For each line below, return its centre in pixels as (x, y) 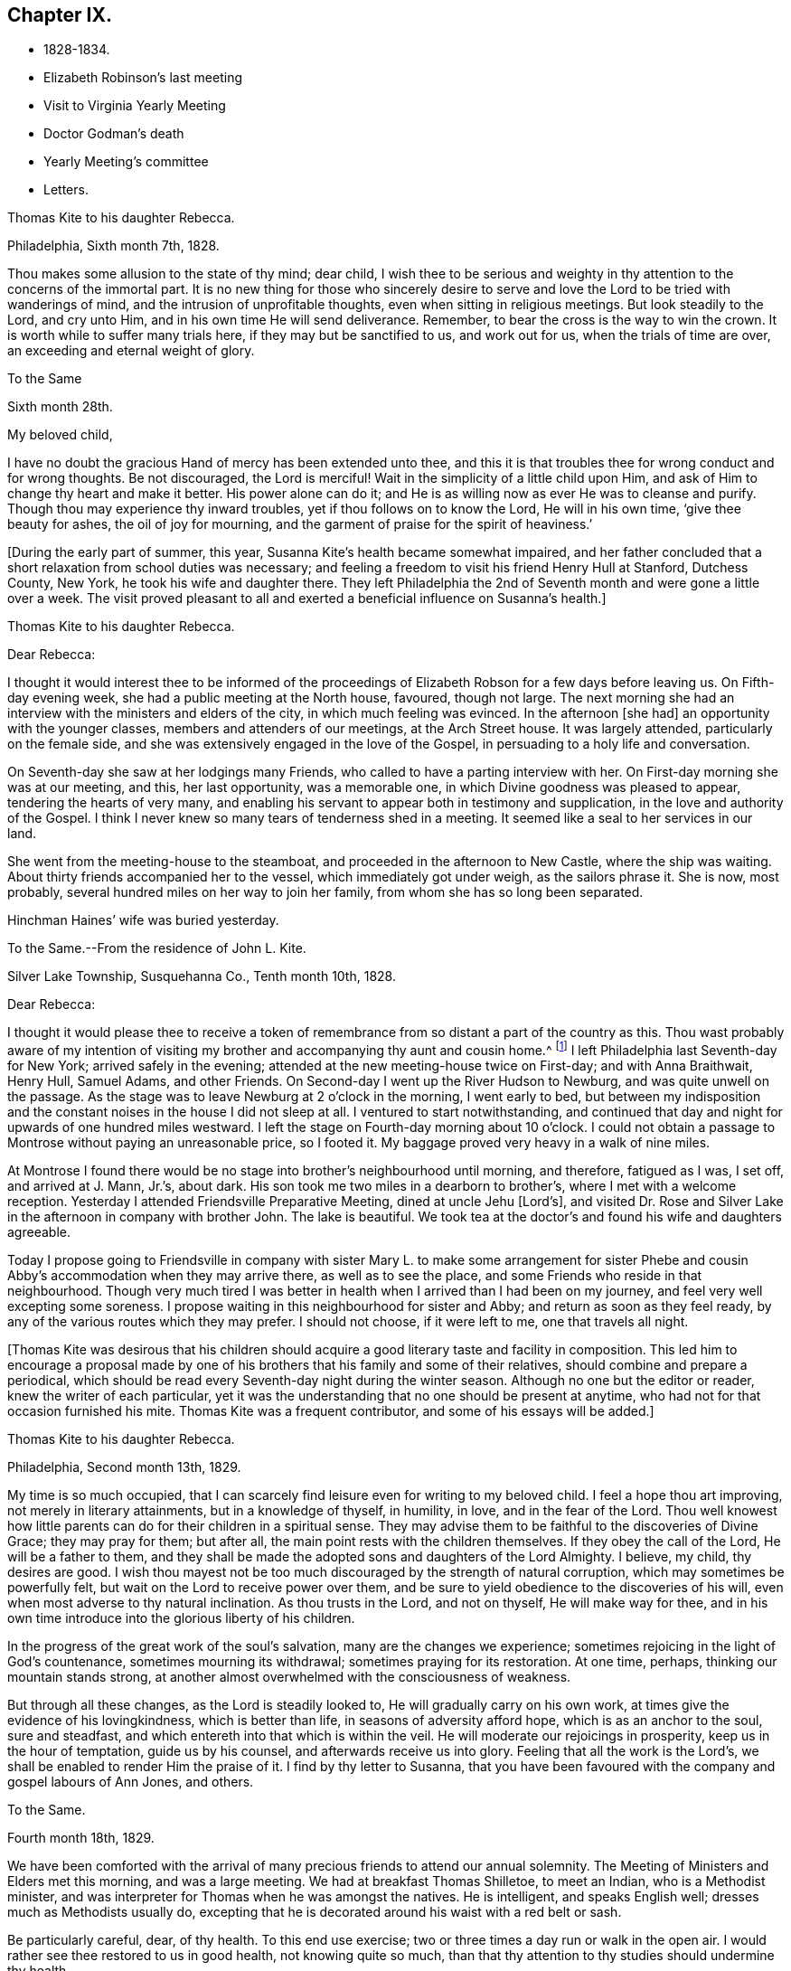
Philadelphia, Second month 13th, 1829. (124, 1467)
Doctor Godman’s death (114, 134)
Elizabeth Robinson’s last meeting (143, 78)
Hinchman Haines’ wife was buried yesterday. (143, 920)
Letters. (66, 190)
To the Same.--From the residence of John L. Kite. (157, 948)
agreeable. (39, 1232)
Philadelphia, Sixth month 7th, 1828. (113, 246)
